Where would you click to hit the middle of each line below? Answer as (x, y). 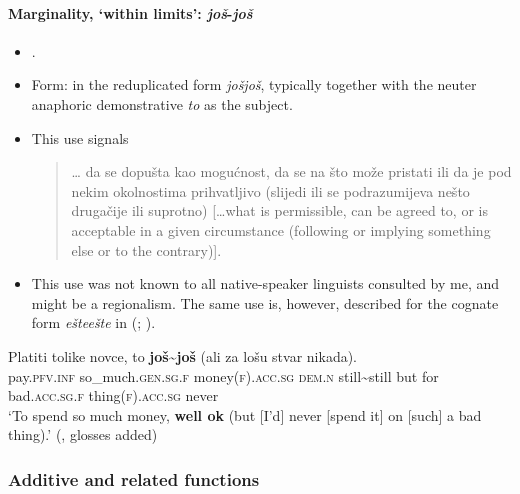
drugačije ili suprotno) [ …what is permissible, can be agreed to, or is (279, 210)
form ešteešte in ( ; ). (93, 322)
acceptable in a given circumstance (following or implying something (281, 229)
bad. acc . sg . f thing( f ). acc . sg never (113, 395)
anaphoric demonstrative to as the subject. (162, 103)
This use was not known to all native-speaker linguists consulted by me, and (265, 283)
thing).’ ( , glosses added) (83, 434)
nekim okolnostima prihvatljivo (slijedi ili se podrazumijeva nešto (270, 190)
